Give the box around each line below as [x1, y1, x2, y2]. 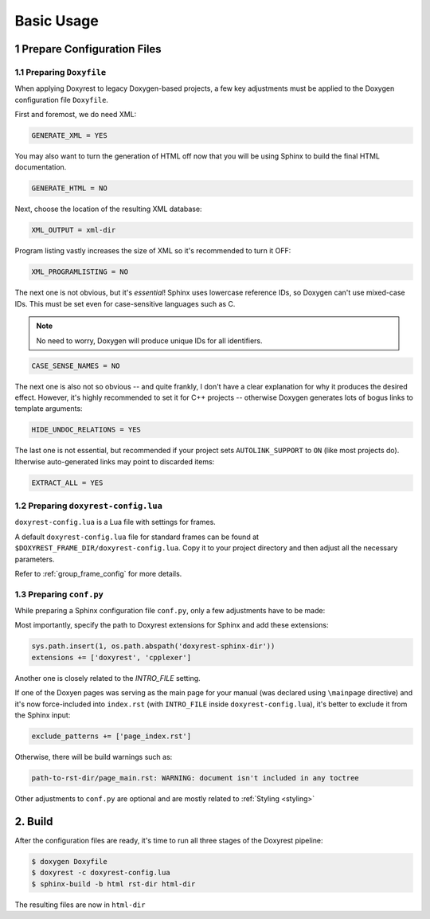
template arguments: [14, 404, 83, 413]
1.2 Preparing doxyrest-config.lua [14, 500, 162, 511]
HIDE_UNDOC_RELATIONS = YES [31, 425, 141, 434]
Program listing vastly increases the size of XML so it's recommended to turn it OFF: [14, 246, 291, 256]
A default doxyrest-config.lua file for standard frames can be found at [14, 532, 259, 542]
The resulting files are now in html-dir [14, 900, 146, 909]
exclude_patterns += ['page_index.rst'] [31, 731, 191, 741]
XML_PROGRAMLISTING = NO [31, 268, 129, 276]
